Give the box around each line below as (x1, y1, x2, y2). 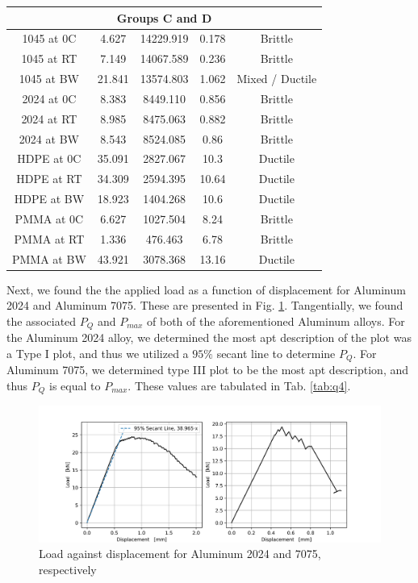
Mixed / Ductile (236, 70, 317, 87)
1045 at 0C (22, 30, 77, 47)
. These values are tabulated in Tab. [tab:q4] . (127, 377, 351, 394)
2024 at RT (21, 110, 77, 127)
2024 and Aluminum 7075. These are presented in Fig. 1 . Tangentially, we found (6, 297, 403, 314)
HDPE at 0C (17, 150, 82, 167)
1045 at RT (21, 50, 77, 67)
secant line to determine (216, 344, 336, 361)
